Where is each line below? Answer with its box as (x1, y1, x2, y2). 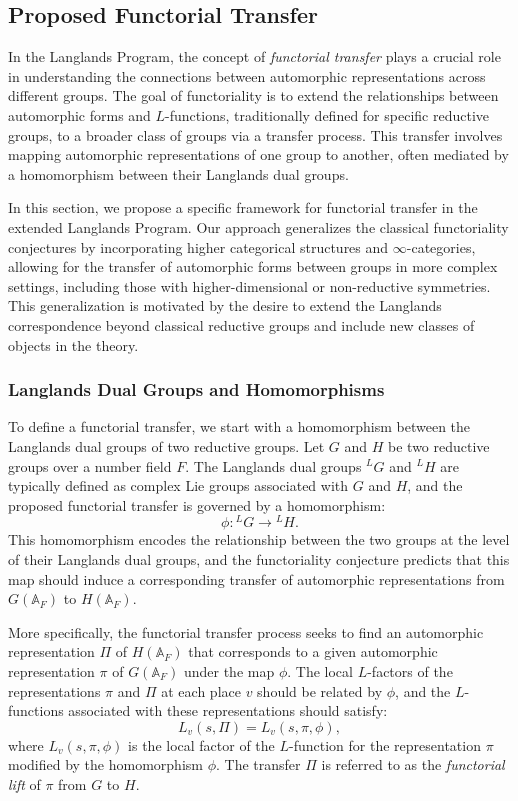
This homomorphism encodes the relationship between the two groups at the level (8, 529, 510, 550)
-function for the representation (289, 734, 481, 755)
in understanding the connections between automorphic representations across (8, 65, 486, 86)
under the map (183, 660, 275, 681)
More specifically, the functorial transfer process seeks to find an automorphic (8, 621, 484, 642)
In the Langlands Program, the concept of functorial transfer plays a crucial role (8, 46, 501, 67)
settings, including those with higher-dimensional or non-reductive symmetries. (8, 275, 491, 296)
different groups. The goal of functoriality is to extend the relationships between (8, 85, 499, 106)
